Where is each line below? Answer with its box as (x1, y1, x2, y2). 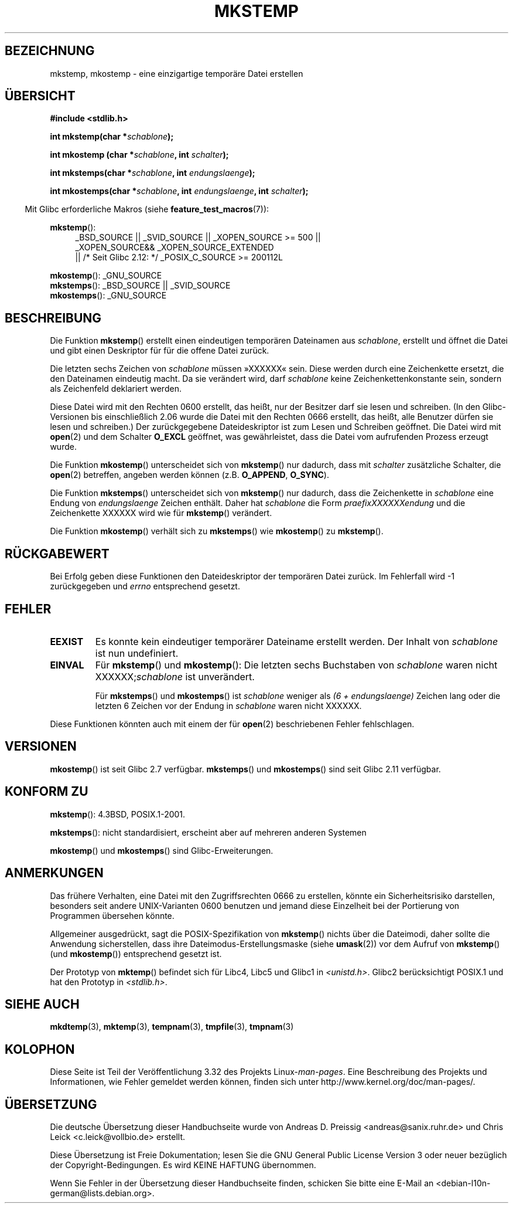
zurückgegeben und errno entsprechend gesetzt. (50, 581, 240, 592)
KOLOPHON (5, 1041, 75, 1057)
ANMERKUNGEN (5, 866, 104, 881)
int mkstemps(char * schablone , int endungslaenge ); (50, 168, 255, 178)
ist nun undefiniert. (95, 647, 179, 659)
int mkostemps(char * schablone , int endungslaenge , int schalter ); (50, 186, 309, 196)
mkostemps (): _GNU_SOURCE (50, 290, 167, 301)
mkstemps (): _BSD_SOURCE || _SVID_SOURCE (50, 280, 231, 291)
